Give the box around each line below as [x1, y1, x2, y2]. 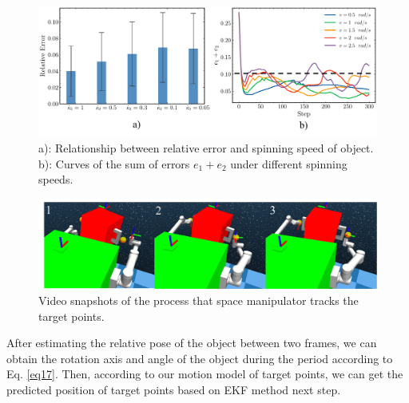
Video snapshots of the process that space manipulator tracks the [38, 291, 359, 308]
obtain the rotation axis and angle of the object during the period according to [6, 350, 393, 366]
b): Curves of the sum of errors [38, 155, 190, 172]
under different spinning [230, 155, 347, 172]
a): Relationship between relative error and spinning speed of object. [38, 140, 374, 156]
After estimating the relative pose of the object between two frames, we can [6, 334, 377, 351]
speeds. [38, 171, 73, 188]
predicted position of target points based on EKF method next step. [6, 381, 341, 397]
